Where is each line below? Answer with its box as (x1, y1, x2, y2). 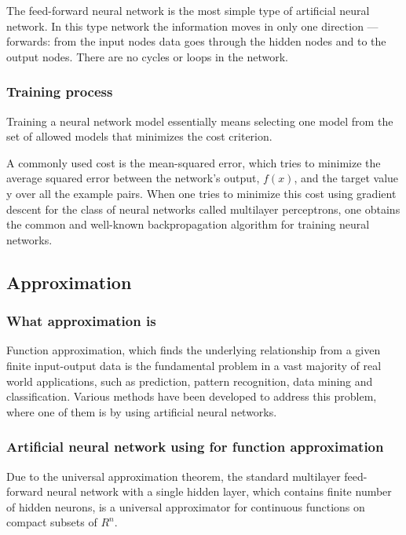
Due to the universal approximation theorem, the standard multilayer (6, 467, 341, 484)
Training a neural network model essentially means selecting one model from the (6, 112, 393, 129)
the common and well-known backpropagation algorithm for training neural (6, 216, 370, 233)
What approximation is (6, 311, 156, 331)
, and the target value (294, 170, 399, 186)
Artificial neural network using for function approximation (6, 437, 384, 456)
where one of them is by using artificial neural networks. (6, 403, 277, 420)
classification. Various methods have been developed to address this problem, (6, 388, 377, 405)
